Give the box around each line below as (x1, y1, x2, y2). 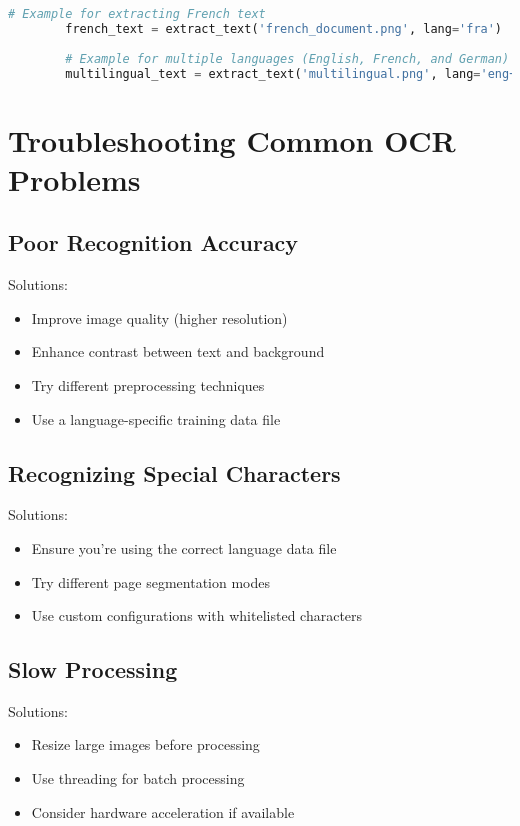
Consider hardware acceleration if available (31, 801, 295, 822)
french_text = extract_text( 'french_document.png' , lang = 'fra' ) (65, 21, 503, 36)
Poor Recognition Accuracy (8, 227, 299, 258)
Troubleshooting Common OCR (8, 119, 456, 160)
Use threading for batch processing (31, 768, 245, 789)
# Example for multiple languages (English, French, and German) (65, 51, 510, 66)
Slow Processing (8, 654, 178, 685)
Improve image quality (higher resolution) (31, 307, 288, 328)
